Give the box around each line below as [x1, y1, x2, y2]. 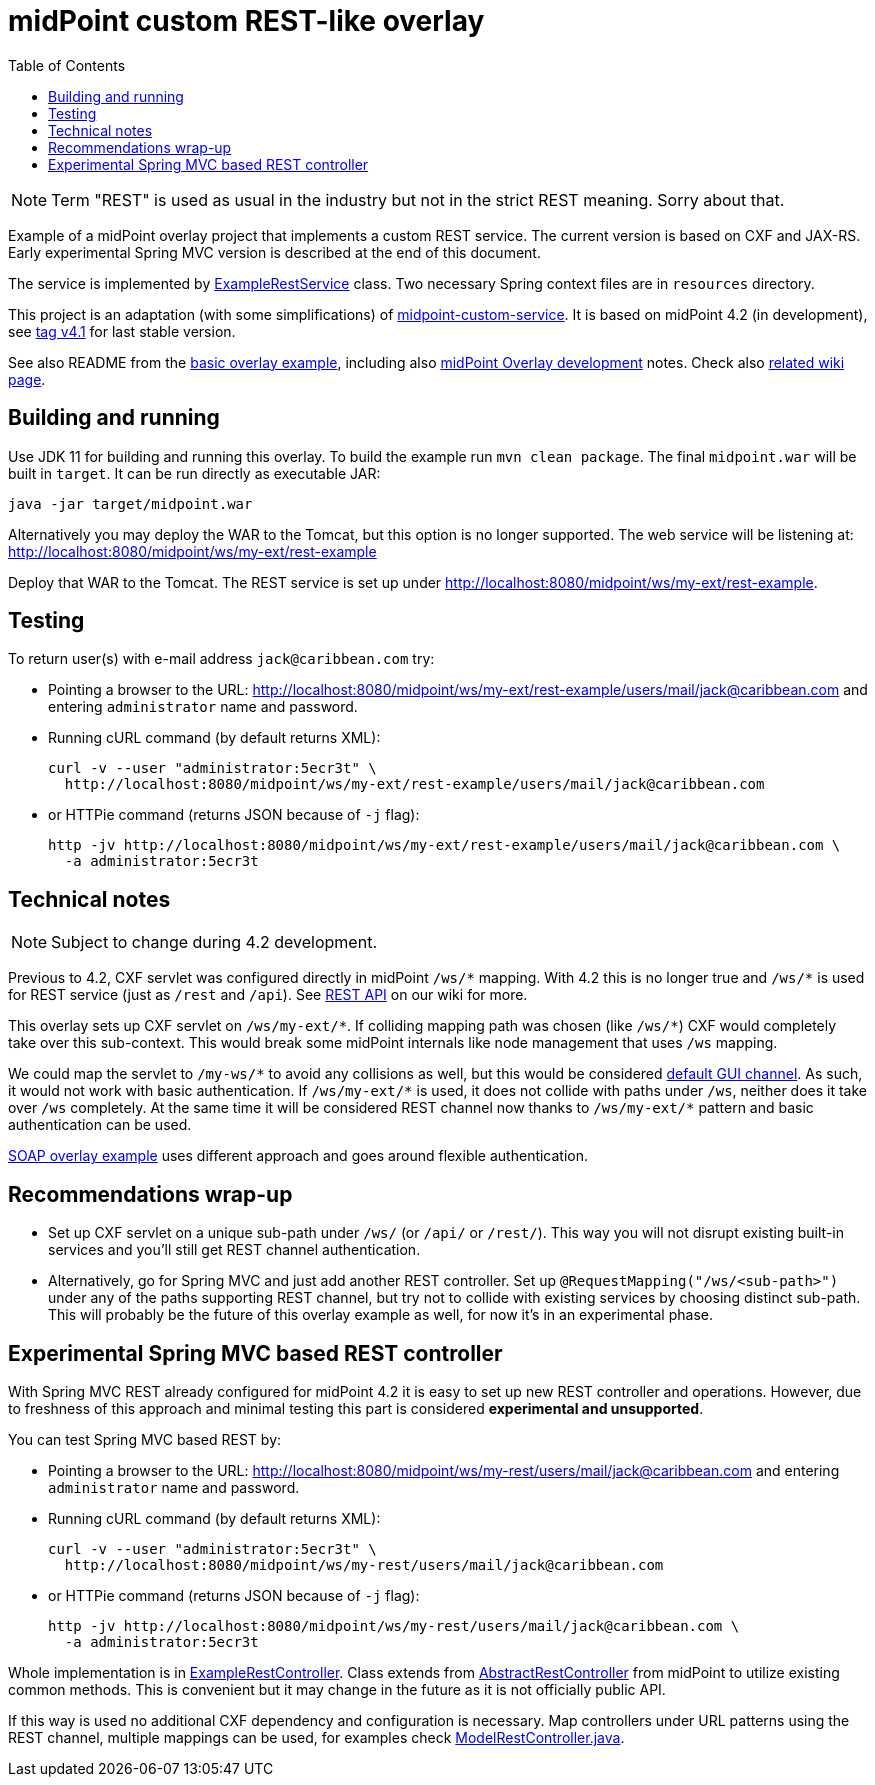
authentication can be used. [8, 1116, 192, 1134]
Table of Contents [8, 56, 126, 74]
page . [8, 370, 46, 388]
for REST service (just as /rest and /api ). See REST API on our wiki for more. [8, 986, 528, 1004]
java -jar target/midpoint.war [8, 495, 253, 512]
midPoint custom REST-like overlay [8, 4, 485, 38]
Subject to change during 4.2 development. [51, 932, 377, 953]
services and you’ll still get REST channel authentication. [48, 1241, 421, 1259]
